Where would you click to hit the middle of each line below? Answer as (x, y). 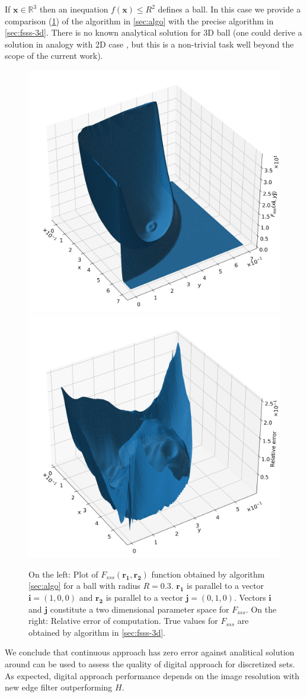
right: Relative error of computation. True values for (123, 621)
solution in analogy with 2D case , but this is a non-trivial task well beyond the (149, 44)
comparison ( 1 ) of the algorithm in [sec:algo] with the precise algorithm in (139, 20)
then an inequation (74, 9)
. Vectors (250, 597)
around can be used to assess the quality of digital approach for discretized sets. (150, 664)
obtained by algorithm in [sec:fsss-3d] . (97, 632)
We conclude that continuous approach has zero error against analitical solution (150, 652)
